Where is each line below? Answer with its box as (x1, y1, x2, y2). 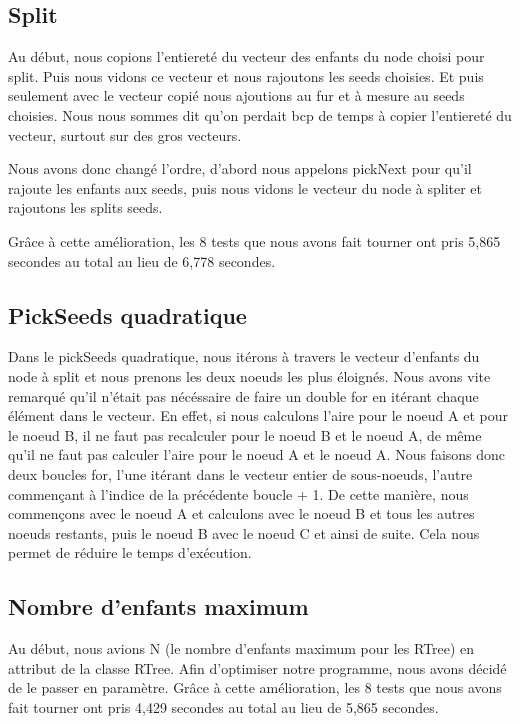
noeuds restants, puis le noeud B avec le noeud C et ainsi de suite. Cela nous (8, 522, 480, 543)
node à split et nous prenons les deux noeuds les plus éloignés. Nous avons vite (8, 365, 491, 386)
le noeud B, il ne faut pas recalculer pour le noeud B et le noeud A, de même (8, 424, 482, 445)
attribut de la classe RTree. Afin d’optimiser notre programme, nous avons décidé (8, 657, 507, 678)
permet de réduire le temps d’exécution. (8, 542, 252, 563)
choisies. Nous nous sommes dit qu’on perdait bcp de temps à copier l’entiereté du (8, 104, 512, 125)
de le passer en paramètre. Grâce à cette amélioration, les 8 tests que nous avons (8, 677, 502, 698)
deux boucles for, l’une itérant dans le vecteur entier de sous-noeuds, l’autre (8, 463, 473, 484)
